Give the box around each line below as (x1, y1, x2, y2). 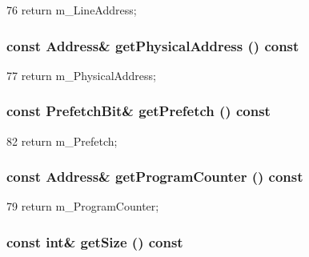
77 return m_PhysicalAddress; (6, 66, 156, 83)
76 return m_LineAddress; (6, 2, 137, 18)
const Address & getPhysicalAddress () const (6, 35, 299, 55)
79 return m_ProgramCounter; (6, 198, 159, 215)
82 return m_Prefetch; (6, 132, 118, 149)
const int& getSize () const (6, 231, 183, 251)
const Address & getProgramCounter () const (6, 167, 303, 187)
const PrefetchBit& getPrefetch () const (6, 101, 271, 121)
